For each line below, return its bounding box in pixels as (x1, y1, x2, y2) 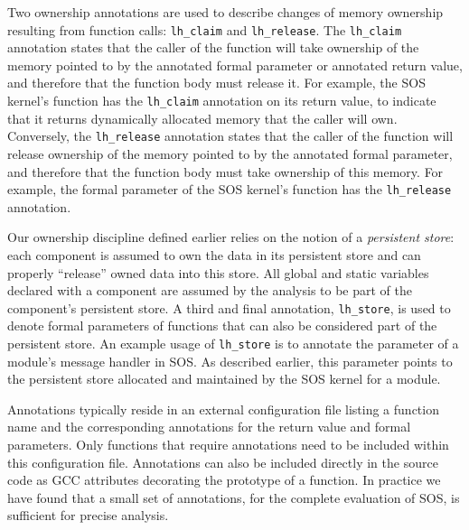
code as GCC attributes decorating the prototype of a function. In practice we (7, 470, 441, 489)
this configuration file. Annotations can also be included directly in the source (7, 452, 438, 471)
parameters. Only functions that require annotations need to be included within (7, 435, 449, 454)
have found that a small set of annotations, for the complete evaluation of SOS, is (7, 488, 460, 507)
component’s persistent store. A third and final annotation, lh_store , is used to (7, 298, 451, 317)
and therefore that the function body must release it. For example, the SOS (7, 73, 426, 92)
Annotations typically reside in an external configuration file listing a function (7, 399, 439, 418)
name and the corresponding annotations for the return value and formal (7, 417, 411, 436)
